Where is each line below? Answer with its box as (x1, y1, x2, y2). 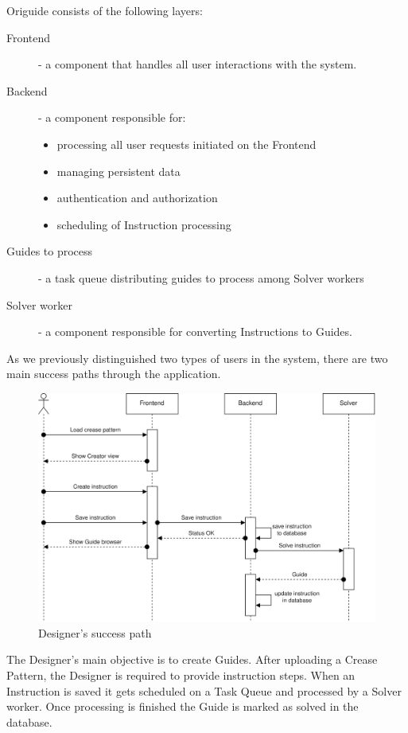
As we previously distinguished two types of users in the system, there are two (6, 349, 388, 366)
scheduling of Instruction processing (56, 216, 231, 232)
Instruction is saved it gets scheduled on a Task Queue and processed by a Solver (6, 682, 402, 699)
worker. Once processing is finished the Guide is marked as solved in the (6, 698, 359, 715)
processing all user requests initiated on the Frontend (56, 135, 317, 152)
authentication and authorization (56, 189, 218, 206)
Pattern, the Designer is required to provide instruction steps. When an (6, 667, 356, 684)
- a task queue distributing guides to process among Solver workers (38, 269, 364, 286)
